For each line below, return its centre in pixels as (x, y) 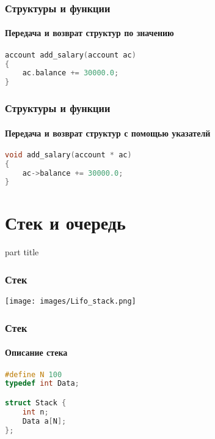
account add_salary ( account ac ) (71, 55)
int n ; (35, 412)
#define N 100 (34, 374)
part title (22, 252)
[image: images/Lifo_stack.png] (71, 302)
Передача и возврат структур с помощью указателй (108, 133)
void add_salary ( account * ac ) (68, 155)
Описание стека (36, 352)
